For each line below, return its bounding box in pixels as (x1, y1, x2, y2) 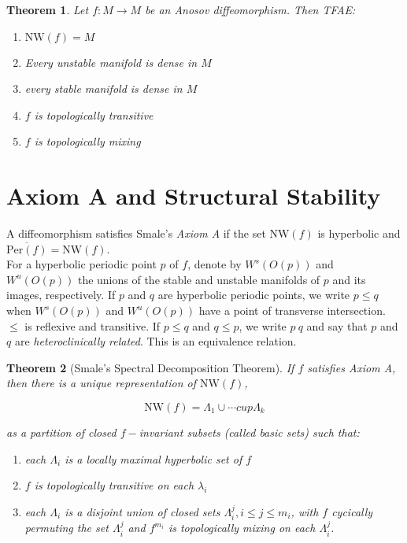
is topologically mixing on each (168, 519, 316, 536)
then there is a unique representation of (6, 375, 196, 391)
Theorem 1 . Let (6, 2, 89, 17)
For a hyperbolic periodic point (6, 256, 157, 272)
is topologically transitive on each (34, 477, 194, 493)
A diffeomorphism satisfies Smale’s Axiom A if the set (6, 225, 266, 242)
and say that (306, 317, 368, 334)
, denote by (187, 256, 242, 272)
